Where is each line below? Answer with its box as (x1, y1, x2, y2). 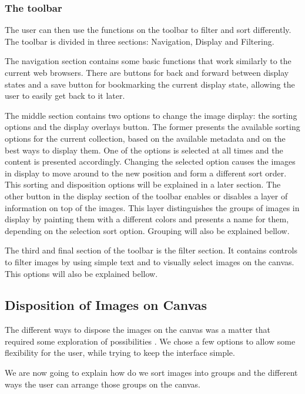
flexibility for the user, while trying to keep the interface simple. (5, 346, 235, 359)
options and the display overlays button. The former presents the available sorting (5, 121, 300, 133)
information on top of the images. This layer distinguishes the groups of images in (5, 201, 300, 213)
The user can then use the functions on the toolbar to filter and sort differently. (5, 24, 291, 36)
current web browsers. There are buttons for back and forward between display (5, 66, 289, 78)
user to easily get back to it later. (5, 89, 125, 102)
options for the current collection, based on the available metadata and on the (5, 132, 286, 144)
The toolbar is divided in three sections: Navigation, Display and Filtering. (5, 35, 274, 47)
